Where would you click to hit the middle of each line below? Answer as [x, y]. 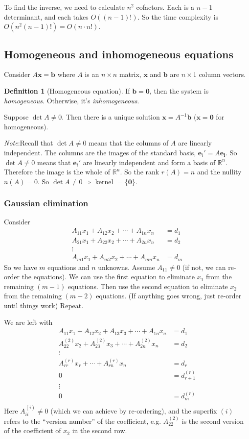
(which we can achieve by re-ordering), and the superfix [134, 410]
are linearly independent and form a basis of [149, 162]
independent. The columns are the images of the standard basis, [100, 152]
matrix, [130, 74]
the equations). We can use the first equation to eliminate [108, 277]
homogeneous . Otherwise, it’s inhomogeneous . [72, 100]
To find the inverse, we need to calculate [65, 7]
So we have [21, 267]
